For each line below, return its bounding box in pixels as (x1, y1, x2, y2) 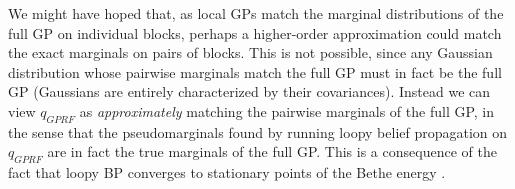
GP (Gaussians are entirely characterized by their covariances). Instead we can (8, 81, 491, 102)
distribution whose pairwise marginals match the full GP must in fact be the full (8, 61, 502, 82)
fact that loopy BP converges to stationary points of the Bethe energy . (8, 162, 446, 183)
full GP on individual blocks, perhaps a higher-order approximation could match (8, 22, 502, 43)
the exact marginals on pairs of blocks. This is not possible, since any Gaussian (8, 42, 493, 63)
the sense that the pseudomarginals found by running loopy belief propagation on (8, 121, 508, 142)
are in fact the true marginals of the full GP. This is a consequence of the (47, 141, 497, 162)
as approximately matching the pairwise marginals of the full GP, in (79, 100, 495, 121)
